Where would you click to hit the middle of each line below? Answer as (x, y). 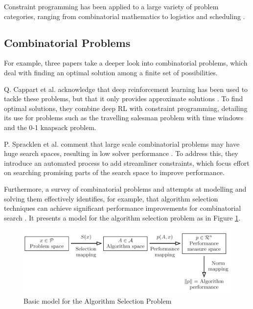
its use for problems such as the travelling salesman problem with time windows (124, 118)
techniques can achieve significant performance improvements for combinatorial (123, 208)
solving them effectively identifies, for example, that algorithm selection (111, 198)
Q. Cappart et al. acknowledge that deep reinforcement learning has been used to (126, 89)
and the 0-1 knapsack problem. (50, 127)
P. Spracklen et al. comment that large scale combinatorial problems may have (122, 143)
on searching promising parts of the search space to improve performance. (114, 172)
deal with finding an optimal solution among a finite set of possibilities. (111, 72)
